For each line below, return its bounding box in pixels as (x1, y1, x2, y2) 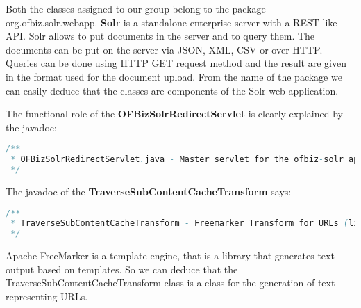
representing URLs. (6, 289, 88, 303)
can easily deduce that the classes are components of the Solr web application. (6, 83, 339, 97)
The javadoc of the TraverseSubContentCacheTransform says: (6, 184, 292, 198)
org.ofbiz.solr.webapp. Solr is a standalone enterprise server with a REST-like (6, 15, 337, 29)
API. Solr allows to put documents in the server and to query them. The (6, 29, 315, 43)
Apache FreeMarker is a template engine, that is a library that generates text (6, 248, 335, 263)
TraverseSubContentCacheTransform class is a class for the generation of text (6, 275, 335, 290)
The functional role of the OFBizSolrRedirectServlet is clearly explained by (6, 106, 343, 121)
